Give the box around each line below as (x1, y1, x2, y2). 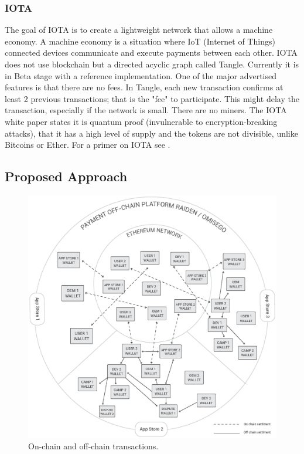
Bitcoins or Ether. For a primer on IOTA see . (5, 138, 170, 151)
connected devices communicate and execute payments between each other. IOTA (5, 46, 298, 59)
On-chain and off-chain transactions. (28, 440, 159, 452)
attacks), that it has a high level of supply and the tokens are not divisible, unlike (5, 127, 298, 139)
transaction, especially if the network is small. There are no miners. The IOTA (5, 104, 287, 116)
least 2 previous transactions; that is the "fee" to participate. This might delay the (5, 92, 299, 104)
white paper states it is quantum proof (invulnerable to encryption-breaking (5, 115, 278, 127)
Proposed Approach (5, 167, 128, 185)
